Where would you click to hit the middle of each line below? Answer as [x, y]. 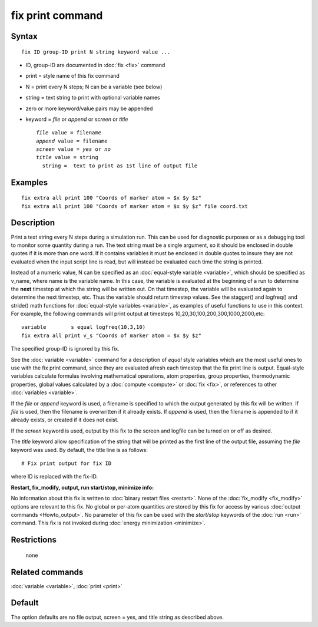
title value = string [67, 157]
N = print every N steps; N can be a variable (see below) [94, 87]
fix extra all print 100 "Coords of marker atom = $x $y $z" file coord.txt [135, 206]
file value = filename [69, 133]
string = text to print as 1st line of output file [120, 166]
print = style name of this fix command [73, 76]
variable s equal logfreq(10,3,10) [84, 327]
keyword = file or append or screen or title [77, 119]
